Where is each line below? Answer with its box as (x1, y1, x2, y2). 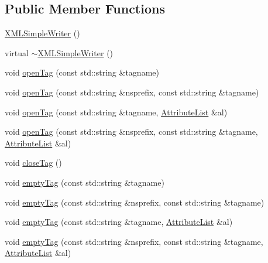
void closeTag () (5, 156, 62, 169)
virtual (5, 46, 29, 59)
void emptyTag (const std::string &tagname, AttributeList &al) (5, 216, 233, 228)
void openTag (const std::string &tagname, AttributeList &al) (5, 105, 228, 118)
